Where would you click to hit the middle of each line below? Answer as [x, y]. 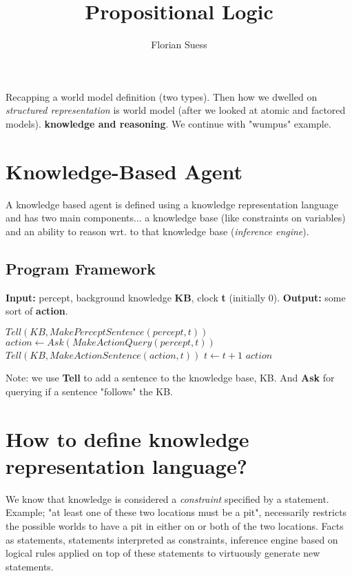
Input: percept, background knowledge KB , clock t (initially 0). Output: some [176, 297]
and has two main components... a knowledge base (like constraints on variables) [176, 218]
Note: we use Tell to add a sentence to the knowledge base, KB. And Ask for [170, 378]
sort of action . [37, 311]
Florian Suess [179, 44]
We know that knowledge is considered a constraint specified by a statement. [167, 498]
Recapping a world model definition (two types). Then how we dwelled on [162, 96]
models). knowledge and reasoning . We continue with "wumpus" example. [168, 123]
